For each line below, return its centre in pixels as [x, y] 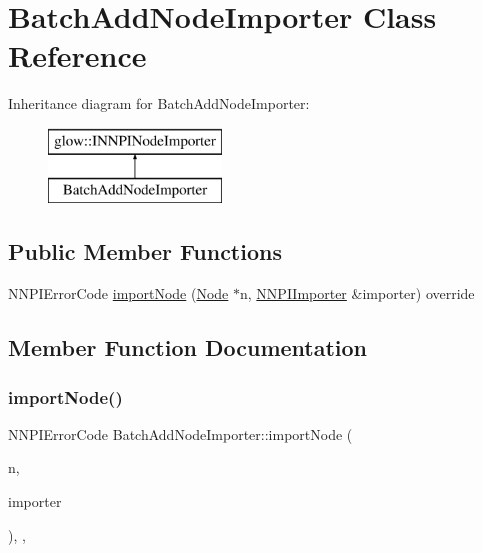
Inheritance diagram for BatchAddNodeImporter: [159, 103]
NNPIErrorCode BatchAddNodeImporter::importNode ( [180, 433]
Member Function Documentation [188, 347]
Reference [77, 55]
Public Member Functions [145, 251]
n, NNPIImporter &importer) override [357, 293]
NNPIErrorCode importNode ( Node [118, 293]
